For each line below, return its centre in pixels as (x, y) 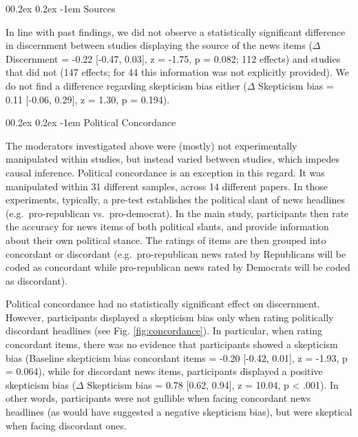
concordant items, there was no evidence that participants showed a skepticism (172, 344)
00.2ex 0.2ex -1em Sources (61, 8)
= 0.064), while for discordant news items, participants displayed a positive (164, 371)
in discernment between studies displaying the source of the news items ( (159, 45)
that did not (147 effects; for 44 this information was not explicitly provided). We (177, 72)
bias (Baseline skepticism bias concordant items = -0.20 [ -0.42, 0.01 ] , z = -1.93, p (177, 357)
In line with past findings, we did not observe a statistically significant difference (176, 31)
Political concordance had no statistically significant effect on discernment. (163, 304)
